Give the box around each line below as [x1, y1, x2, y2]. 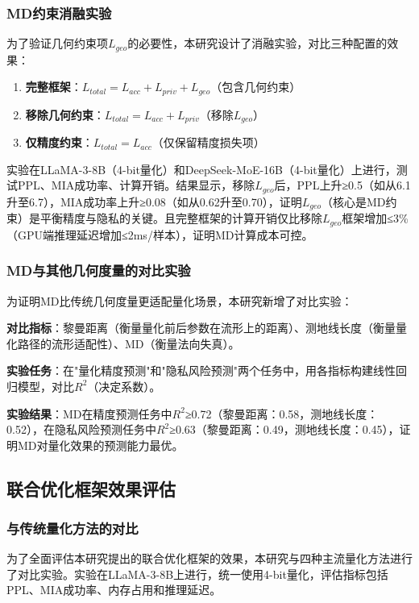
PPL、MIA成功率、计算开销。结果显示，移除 [17, 177, 255, 193]
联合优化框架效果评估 [6, 476, 176, 501]
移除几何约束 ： [25, 106, 105, 123]
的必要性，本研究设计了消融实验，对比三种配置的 [127, 35, 388, 52]
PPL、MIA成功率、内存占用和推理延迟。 [6, 581, 222, 598]
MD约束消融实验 [6, 2, 112, 23]
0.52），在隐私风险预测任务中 [6, 421, 156, 438]
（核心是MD [322, 193, 386, 210]
